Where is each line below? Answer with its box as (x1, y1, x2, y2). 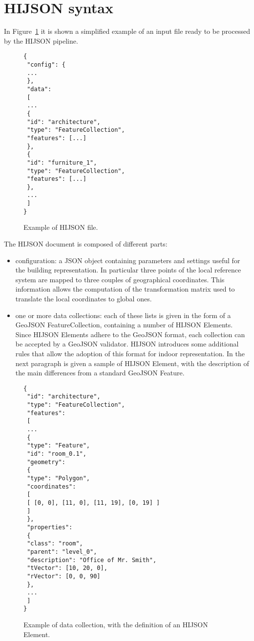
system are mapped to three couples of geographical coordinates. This (15, 274, 225, 284)
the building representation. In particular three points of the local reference (15, 265, 241, 275)
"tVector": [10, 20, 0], (27, 565, 107, 572)
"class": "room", (27, 540, 83, 547)
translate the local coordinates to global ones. (15, 294, 152, 303)
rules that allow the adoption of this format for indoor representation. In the (15, 348, 245, 358)
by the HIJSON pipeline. (4, 35, 78, 46)
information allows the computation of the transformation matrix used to (15, 284, 235, 294)
